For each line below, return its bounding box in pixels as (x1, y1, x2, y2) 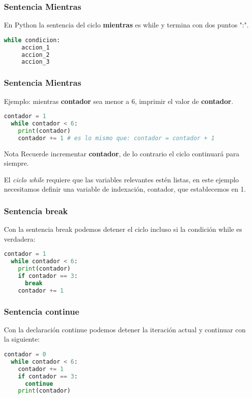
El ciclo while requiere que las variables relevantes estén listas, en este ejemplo (4, 174, 239, 184)
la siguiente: (4, 334, 40, 344)
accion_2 (21, 51, 50, 58)
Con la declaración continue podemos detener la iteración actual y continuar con (4, 324, 246, 334)
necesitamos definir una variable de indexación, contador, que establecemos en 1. (4, 184, 246, 194)
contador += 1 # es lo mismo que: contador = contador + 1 (18, 134, 215, 142)
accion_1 (21, 44, 50, 51)
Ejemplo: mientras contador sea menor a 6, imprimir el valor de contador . (4, 96, 233, 106)
